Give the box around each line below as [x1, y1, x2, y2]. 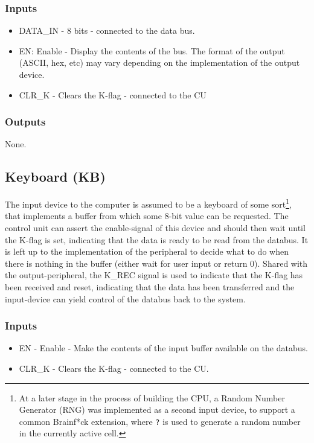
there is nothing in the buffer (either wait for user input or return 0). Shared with [5, 257, 308, 269]
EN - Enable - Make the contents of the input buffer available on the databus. [19, 342, 308, 354]
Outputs [5, 114, 46, 129]
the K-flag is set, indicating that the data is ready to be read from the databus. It [5, 233, 309, 246]
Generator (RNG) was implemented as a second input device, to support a [19, 403, 295, 416]
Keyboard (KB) [5, 167, 106, 186]
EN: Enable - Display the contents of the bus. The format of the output [19, 44, 285, 57]
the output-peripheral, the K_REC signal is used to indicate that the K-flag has [5, 269, 303, 281]
